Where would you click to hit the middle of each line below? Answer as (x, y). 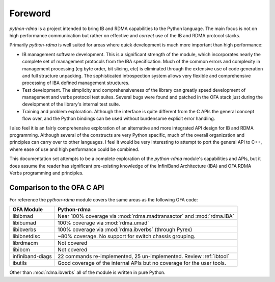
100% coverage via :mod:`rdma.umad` (103, 223)
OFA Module (28, 210)
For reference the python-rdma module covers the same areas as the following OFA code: (104, 199)
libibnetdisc (26, 236)
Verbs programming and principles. (47, 173)
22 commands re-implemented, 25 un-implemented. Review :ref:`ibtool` (144, 257)
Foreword (30, 13)
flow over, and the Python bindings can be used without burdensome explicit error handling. (119, 119)
